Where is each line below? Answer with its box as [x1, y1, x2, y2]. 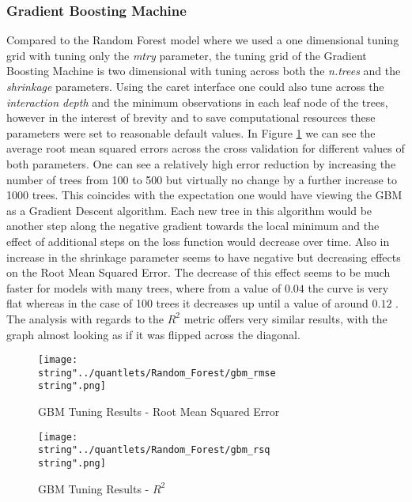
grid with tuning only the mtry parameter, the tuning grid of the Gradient [6, 47, 367, 63]
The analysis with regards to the [6, 310, 164, 326]
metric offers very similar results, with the [183, 310, 387, 326]
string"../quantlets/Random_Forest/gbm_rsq [38, 444, 270, 456]
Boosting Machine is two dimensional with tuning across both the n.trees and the [6, 62, 401, 79]
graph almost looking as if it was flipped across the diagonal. [6, 326, 300, 342]
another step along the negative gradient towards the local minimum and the [6, 217, 380, 234]
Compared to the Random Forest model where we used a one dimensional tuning [6, 32, 399, 48]
